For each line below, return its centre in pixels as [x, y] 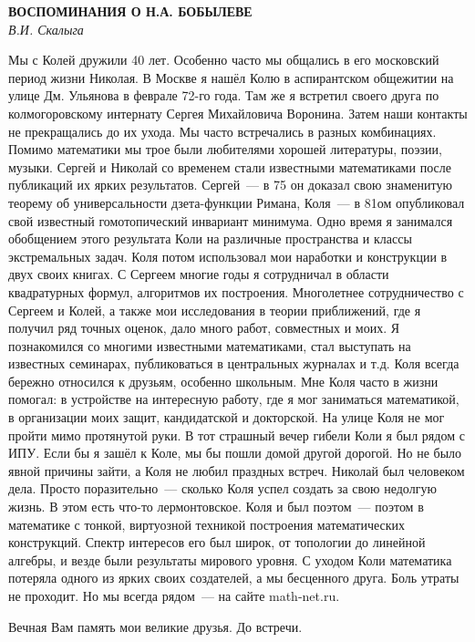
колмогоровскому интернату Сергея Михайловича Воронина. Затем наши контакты [238, 113]
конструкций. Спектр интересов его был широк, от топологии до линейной [217, 542]
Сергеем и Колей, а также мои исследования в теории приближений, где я [215, 310]
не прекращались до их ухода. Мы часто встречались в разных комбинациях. [222, 131]
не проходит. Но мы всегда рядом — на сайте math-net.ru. [174, 595]
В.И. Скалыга [46, 29]
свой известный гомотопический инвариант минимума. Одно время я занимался [231, 220]
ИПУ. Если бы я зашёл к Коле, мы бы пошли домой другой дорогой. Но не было [235, 453]
